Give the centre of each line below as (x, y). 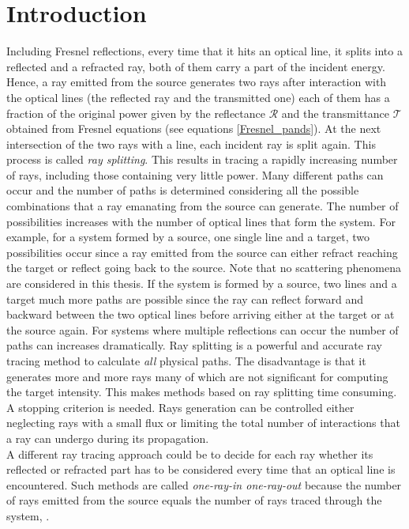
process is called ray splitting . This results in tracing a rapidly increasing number (202, 159)
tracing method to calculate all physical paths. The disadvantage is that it (186, 361)
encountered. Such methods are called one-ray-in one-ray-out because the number (204, 484)
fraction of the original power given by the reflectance (136, 113)
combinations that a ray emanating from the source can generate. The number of (203, 206)
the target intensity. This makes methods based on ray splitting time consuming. (202, 392)
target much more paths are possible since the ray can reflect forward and (185, 299)
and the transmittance (336, 113)
